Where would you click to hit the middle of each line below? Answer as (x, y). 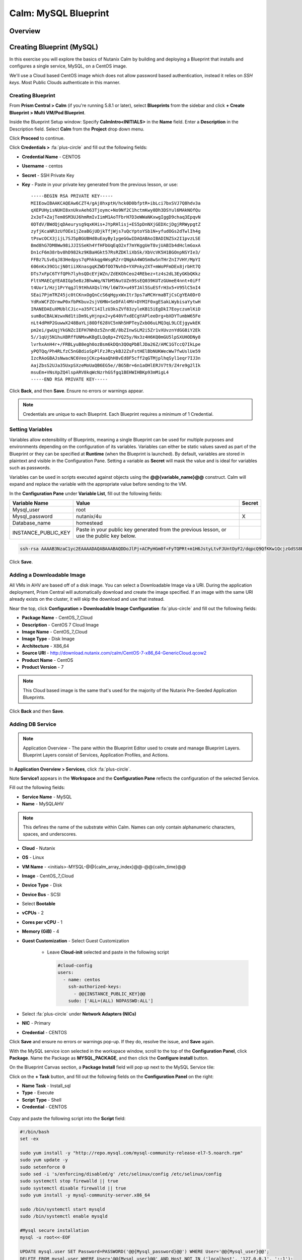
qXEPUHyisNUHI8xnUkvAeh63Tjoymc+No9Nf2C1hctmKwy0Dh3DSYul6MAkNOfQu (116, 210)
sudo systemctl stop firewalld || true (69, 1181)
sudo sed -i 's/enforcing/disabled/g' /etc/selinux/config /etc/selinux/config (121, 1174)
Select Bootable (39, 904)
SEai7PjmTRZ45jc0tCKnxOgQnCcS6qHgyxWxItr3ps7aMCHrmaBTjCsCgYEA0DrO (116, 295)
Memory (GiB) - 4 (41, 931)
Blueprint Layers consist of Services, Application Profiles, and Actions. (96, 755)
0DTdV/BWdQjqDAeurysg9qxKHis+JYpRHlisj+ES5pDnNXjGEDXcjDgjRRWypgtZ (116, 224)
